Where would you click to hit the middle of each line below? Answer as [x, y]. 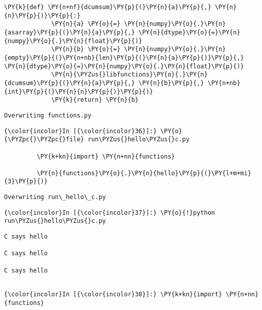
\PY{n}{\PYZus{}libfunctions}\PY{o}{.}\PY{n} [129, 75]
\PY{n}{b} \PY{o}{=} [86, 49]
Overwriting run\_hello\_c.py [55, 197]
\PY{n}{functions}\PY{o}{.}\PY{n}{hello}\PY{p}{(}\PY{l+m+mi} [144, 173]
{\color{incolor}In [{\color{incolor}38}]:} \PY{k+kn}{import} [113, 295]
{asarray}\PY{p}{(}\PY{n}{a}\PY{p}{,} [70, 32]
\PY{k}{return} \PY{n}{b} [95, 100]
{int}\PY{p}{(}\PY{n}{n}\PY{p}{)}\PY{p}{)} [79, 91]
